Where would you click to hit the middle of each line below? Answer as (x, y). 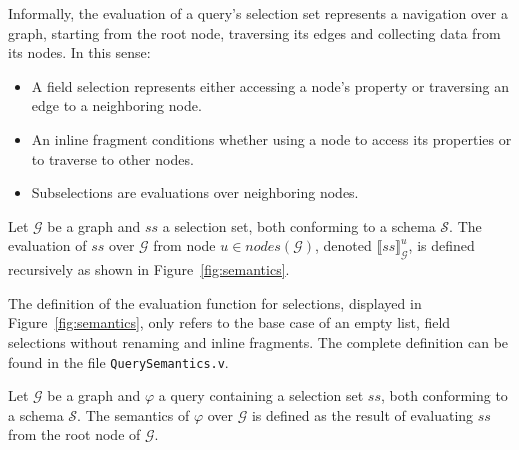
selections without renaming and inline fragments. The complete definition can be (258, 341)
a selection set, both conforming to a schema (299, 225)
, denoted (343, 245)
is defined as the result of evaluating (362, 414)
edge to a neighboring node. (116, 105)
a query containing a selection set (261, 395)
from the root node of (74, 434)
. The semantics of (133, 414)
